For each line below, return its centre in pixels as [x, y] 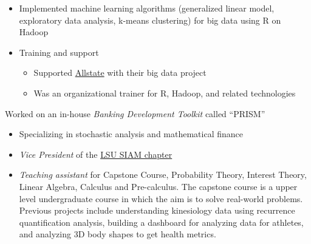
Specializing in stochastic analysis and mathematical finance [131, 134]
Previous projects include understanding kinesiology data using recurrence [157, 210]
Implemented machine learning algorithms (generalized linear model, [147, 8]
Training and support [59, 52]
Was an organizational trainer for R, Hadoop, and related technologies [165, 93]
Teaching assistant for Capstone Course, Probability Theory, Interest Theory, [163, 175]
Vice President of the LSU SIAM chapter [96, 154]
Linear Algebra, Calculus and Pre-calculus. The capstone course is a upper [158, 186]
